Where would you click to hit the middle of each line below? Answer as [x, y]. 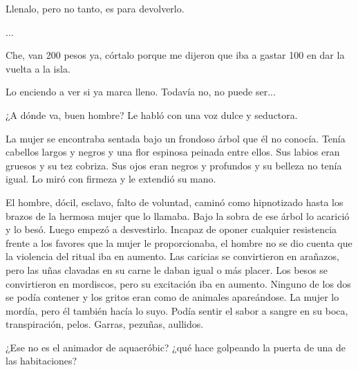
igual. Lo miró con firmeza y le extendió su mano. [111, 179]
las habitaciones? [41, 361]
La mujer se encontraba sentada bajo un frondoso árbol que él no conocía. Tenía [176, 138]
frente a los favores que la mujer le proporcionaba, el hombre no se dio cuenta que [179, 242]
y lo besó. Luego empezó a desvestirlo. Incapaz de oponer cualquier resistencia [171, 229]
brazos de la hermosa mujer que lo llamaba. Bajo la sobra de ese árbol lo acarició [178, 215]
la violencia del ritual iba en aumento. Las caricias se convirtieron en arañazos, [172, 256]
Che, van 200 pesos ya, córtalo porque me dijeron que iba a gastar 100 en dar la [175, 55]
